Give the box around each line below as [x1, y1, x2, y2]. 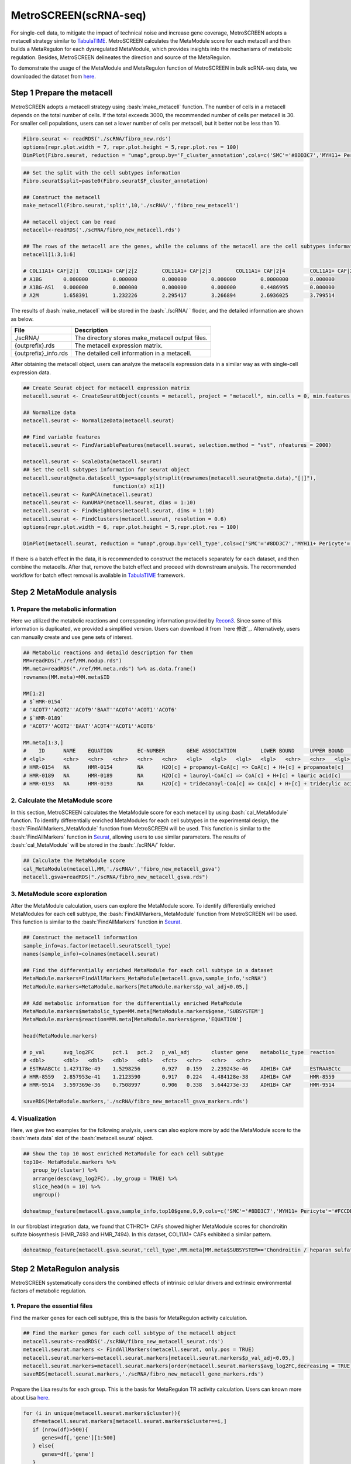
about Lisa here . [11, 1394, 50, 1401]
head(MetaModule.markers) [23, 1032, 98, 1039]
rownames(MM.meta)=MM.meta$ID [23, 673, 110, 680]
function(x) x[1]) [112, 483, 166, 490]
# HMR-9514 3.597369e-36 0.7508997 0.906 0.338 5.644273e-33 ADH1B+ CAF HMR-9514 [23, 1082, 335, 1089]
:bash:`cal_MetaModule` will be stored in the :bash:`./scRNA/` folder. [11, 842, 175, 849]
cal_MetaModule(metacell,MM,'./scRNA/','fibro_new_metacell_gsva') [23, 866, 221, 872]
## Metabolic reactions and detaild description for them [23, 649, 193, 656]
